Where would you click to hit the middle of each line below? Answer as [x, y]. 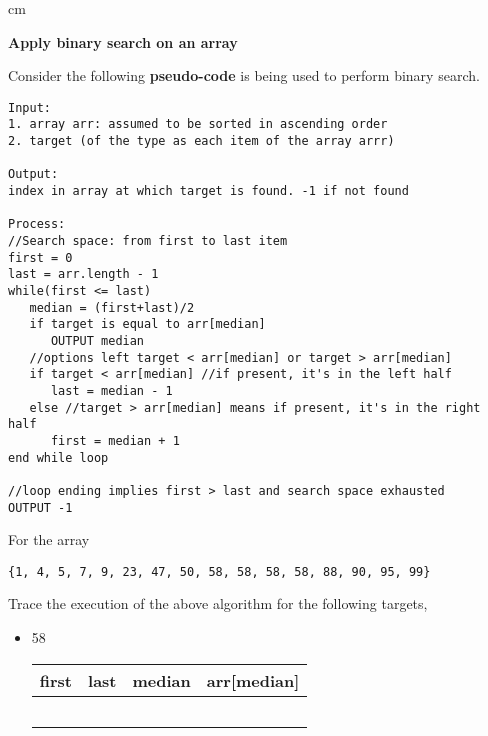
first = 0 [40, 257]
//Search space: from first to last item [148, 241]
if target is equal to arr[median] [147, 324]
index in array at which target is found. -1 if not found [208, 191]
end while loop [58, 457]
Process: [37, 224]
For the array [49, 539]
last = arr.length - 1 [83, 274]
